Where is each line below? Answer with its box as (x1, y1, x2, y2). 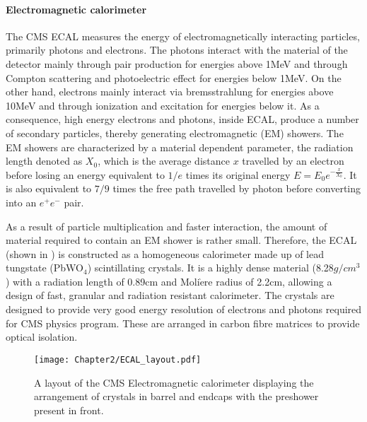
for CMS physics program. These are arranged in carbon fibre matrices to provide (6, 315, 360, 330)
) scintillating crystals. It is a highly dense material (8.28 (87, 260, 334, 275)
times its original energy (185, 167, 291, 182)
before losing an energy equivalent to (6, 167, 165, 182)
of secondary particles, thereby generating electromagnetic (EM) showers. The (6, 125, 344, 140)
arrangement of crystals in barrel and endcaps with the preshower (34, 389, 319, 404)
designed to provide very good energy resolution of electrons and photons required (6, 302, 362, 317)
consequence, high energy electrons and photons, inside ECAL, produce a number (6, 112, 359, 127)
